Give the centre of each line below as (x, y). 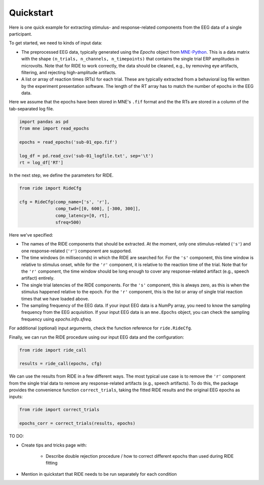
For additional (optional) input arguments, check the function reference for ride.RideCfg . (101, 328)
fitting (52, 463)
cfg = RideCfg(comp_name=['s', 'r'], (65, 202)
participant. (21, 34)
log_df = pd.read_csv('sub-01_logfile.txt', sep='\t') (86, 156)
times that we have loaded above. (55, 299)
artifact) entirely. (38, 278)
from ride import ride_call (53, 350)
